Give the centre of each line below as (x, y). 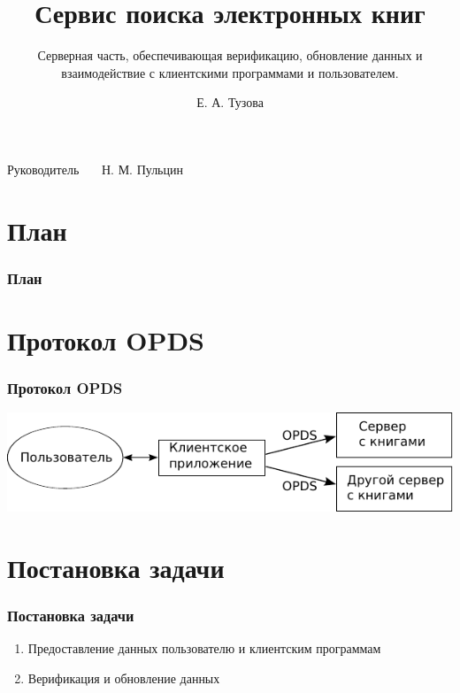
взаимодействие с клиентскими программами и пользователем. (230, 72)
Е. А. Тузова (230, 102)
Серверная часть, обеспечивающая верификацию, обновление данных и (230, 55)
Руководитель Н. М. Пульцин (95, 169)
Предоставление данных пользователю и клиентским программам (204, 648)
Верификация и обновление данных (124, 678)
